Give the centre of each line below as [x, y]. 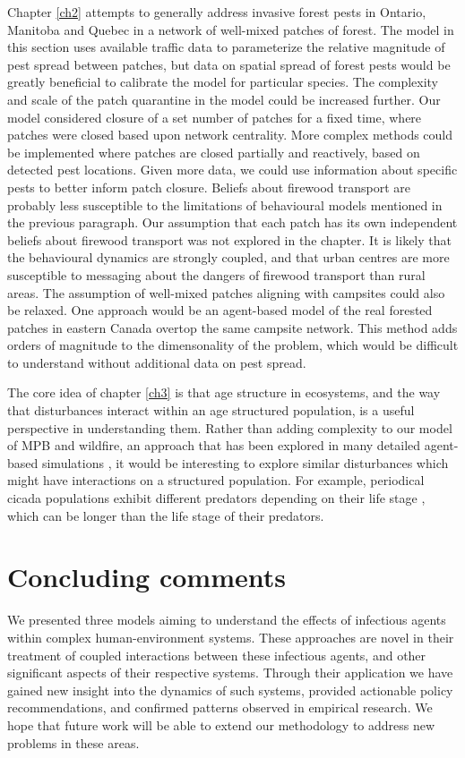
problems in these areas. [73, 742]
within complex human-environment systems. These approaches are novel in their [231, 637]
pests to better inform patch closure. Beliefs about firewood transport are [209, 187]
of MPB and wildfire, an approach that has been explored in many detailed [214, 445]
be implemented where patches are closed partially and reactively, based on [214, 152]
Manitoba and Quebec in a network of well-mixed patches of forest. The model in [231, 29]
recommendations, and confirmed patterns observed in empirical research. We [220, 707]
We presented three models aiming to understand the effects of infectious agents [227, 620]
